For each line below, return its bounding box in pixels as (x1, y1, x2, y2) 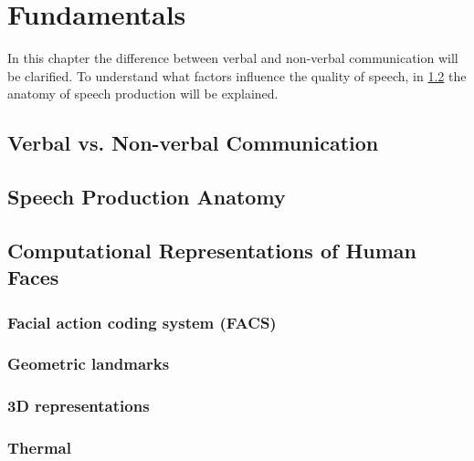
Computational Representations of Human (7, 236, 417, 264)
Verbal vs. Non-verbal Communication (7, 129, 379, 157)
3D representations (7, 394, 150, 417)
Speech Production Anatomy (7, 183, 286, 211)
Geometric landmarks (7, 352, 170, 375)
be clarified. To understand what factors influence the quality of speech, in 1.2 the (7, 66, 467, 85)
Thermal (7, 436, 71, 459)
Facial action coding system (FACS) (7, 310, 277, 333)
